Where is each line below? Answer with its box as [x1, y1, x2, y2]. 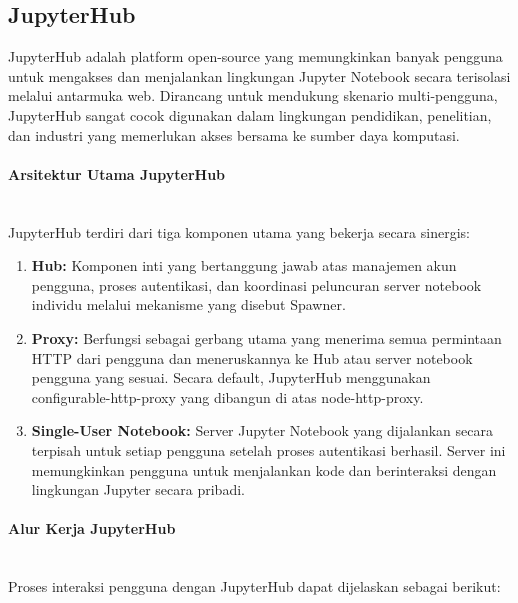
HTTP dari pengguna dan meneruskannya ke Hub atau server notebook [31, 347, 473, 368]
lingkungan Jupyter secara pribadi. [31, 479, 245, 500]
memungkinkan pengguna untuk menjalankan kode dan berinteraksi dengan [31, 459, 497, 480]
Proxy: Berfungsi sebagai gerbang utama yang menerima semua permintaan [31, 327, 502, 348]
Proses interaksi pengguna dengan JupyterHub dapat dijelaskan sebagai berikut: [8, 576, 501, 597]
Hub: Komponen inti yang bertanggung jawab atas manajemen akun [31, 255, 457, 276]
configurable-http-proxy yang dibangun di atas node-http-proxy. [31, 386, 424, 407]
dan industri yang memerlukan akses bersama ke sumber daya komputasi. [8, 124, 460, 145]
